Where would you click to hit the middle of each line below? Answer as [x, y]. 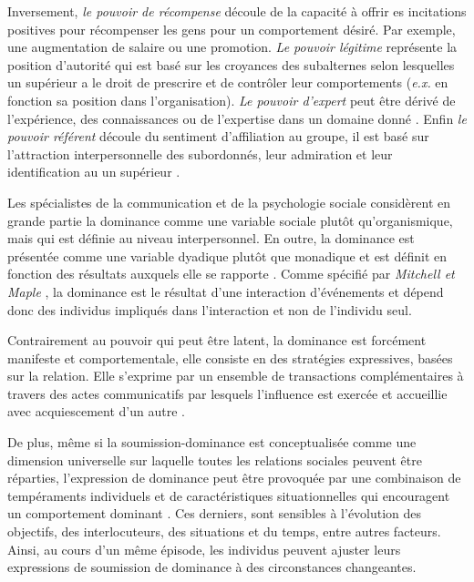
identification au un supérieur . [94, 172]
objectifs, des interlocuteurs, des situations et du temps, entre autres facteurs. [224, 531]
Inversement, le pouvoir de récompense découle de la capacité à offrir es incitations [237, 11]
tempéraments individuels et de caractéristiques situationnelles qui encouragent [229, 495]
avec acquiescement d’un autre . [96, 411]
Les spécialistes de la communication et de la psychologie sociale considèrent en [229, 202]
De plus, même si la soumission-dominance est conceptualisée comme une [212, 442]
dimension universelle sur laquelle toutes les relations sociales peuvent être [215, 459]
